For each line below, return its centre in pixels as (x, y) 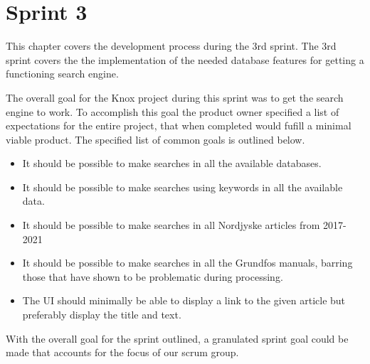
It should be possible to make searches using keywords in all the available (183, 187)
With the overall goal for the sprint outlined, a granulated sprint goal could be (177, 338)
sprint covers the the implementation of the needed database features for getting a (185, 59)
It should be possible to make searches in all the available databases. (172, 163)
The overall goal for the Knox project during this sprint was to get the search (175, 97)
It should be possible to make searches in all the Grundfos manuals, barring (187, 263)
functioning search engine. (62, 74)
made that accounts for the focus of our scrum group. (122, 352)
